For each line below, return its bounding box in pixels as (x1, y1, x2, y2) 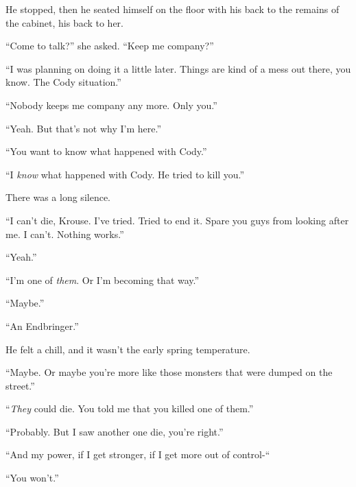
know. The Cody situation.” (5, 75, 121, 89)
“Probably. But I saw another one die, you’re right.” (5, 424, 224, 438)
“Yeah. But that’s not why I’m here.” (5, 121, 162, 135)
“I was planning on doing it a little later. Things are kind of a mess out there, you (5, 61, 351, 75)
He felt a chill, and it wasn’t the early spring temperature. (5, 342, 250, 356)
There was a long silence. (5, 190, 110, 204)
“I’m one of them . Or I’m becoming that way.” (5, 272, 200, 287)
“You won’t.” (5, 471, 59, 485)
